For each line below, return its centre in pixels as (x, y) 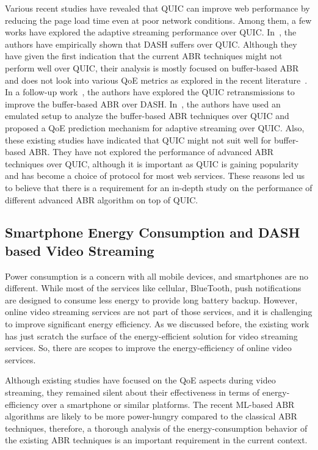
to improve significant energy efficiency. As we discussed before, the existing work (157, 324)
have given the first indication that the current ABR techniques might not (144, 56)
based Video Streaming (80, 250)
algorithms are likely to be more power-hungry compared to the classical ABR (151, 416)
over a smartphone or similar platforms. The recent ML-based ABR (168, 404)
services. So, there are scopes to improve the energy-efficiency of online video (148, 348)
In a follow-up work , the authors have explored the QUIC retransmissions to (150, 92)
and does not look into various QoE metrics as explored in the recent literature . (156, 80)
